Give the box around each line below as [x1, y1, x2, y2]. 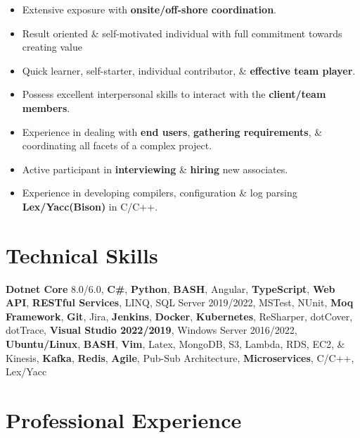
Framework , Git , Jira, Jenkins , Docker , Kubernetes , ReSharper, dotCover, [6, 308, 353, 323]
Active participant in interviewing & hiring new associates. [22, 161, 288, 176]
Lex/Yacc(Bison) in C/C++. [22, 199, 158, 213]
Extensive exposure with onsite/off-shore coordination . [22, 2, 276, 16]
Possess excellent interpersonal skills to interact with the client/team [22, 87, 326, 101]
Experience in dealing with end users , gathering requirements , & [22, 124, 323, 139]
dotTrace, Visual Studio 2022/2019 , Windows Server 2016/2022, [6, 323, 297, 337]
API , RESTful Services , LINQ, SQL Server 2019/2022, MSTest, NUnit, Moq [6, 295, 354, 310]
